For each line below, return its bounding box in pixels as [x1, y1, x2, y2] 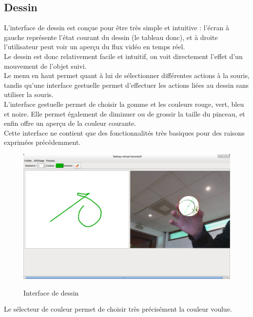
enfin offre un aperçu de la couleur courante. [4, 118, 136, 128]
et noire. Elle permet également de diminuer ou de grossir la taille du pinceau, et [4, 108, 245, 119]
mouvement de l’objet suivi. [4, 60, 87, 71]
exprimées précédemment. [4, 137, 81, 147]
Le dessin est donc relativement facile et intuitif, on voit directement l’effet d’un [4, 51, 243, 61]
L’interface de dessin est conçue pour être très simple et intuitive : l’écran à [4, 22, 229, 33]
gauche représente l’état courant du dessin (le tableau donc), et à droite [4, 32, 218, 42]
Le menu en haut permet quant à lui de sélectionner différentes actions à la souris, [4, 70, 250, 80]
